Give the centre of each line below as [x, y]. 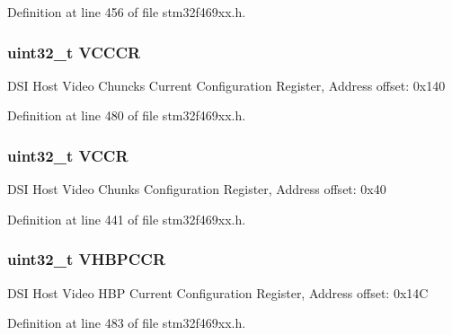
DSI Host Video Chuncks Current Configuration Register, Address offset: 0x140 [226, 85]
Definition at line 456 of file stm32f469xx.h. [127, 12]
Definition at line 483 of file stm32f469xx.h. [127, 323]
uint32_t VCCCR [74, 52]
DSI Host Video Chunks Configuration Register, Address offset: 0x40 [197, 189]
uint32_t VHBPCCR [87, 259]
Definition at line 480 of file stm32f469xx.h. [127, 115]
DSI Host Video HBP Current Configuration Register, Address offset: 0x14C [218, 292]
